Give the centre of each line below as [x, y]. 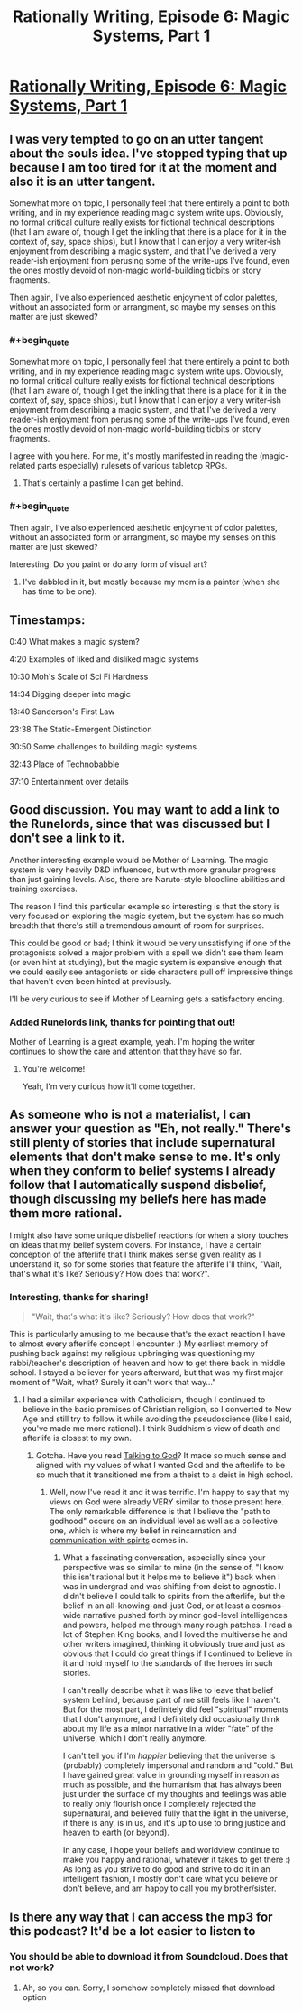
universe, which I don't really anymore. [135, 1738]
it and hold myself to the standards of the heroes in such [168, 1663]
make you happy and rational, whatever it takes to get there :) [177, 1860]
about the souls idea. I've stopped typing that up [148, 153]
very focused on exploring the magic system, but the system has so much [146, 916]
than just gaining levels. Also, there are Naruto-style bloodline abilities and [147, 879]
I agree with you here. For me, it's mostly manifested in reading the [133, 456]
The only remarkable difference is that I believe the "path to [160, 1512]
